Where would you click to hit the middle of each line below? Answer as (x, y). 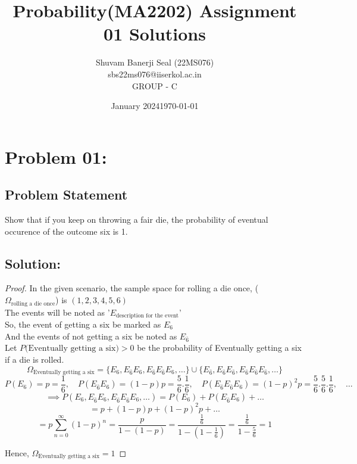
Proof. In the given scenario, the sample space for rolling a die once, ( (132, 288)
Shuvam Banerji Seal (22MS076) (155, 62)
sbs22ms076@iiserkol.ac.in (155, 74)
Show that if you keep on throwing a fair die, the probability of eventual (137, 219)
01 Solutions (155, 34)
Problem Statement (66, 194)
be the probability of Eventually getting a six (220, 348)
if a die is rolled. (35, 359)
